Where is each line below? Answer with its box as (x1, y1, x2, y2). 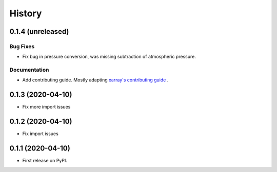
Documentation (9, 67, 49, 74)
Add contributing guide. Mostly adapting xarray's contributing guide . (22, 77, 169, 83)
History (9, 8, 42, 19)
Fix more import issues (22, 104, 71, 110)
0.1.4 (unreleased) (9, 27, 69, 36)
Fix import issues (22, 131, 58, 137)
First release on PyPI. (22, 158, 68, 164)
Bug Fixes (9, 42, 35, 50)
